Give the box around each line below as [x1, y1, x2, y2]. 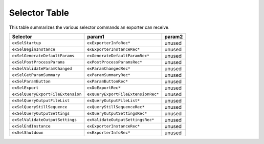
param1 [87, 33, 105, 40]
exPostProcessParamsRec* [87, 60, 143, 65]
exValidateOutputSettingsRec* [87, 117, 154, 123]
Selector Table [9, 7, 69, 18]
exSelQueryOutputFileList [12, 98, 70, 103]
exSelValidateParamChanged [12, 66, 72, 71]
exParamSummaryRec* [87, 72, 131, 78]
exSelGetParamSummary [12, 72, 61, 78]
